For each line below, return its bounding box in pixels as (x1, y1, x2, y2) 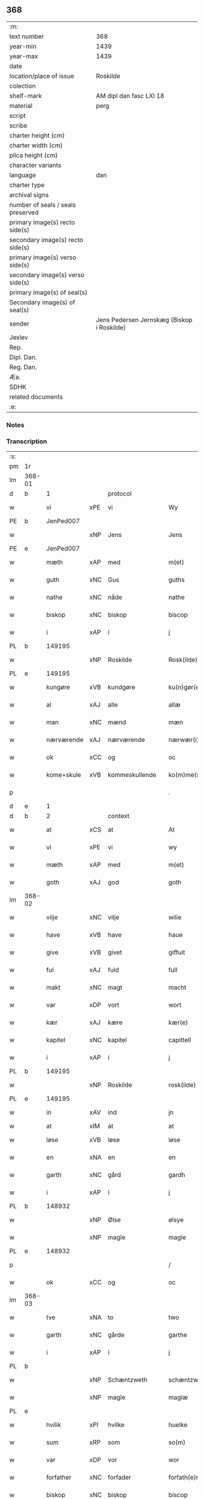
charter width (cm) (9, 141, 63, 149)
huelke (168, 1420, 188, 1429)
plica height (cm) (9, 151, 58, 159)
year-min (9, 42, 36, 51)
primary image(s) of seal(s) (9, 288, 88, 296)
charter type (9, 180, 45, 189)
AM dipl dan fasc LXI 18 (96, 91, 165, 100)
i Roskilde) (96, 323, 126, 332)
